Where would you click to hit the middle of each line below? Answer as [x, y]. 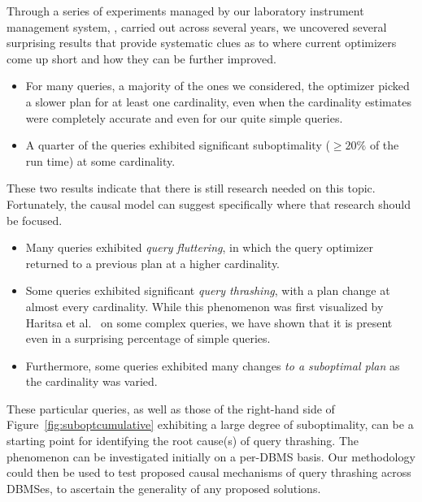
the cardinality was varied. [91, 381]
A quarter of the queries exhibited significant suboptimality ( [178, 145]
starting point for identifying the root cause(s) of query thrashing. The [183, 441]
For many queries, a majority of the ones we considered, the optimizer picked [218, 86]
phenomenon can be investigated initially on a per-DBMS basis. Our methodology [211, 456]
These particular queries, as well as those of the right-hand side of [171, 408]
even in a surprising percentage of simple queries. [148, 338]
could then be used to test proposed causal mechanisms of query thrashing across [209, 472]
